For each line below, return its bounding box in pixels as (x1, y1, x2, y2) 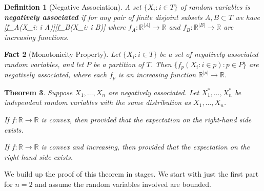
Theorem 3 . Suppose (4, 87, 73, 97)
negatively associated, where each (4, 69, 107, 80)
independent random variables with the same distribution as (4, 97, 191, 108)
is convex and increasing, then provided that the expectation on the (41, 141, 250, 152)
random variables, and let (4, 58, 84, 69)
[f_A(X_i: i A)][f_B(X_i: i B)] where (4, 22, 126, 32)
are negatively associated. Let (108, 87, 199, 97)
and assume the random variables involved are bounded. (35, 179, 211, 189)
